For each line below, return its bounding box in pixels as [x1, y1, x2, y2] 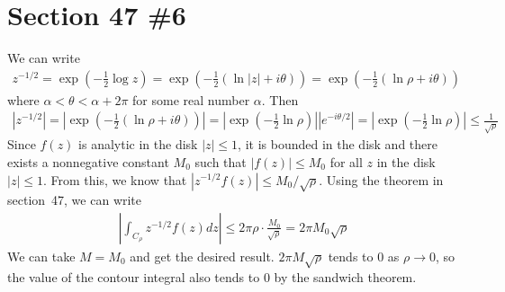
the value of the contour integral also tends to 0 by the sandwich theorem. [7, 267, 417, 286]
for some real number [132, 90, 250, 109]
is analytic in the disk [78, 135, 198, 154]
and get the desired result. [130, 246, 275, 265]
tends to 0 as [328, 246, 400, 265]
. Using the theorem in [319, 170, 444, 189]
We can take [7, 246, 76, 265]
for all [329, 152, 363, 171]
